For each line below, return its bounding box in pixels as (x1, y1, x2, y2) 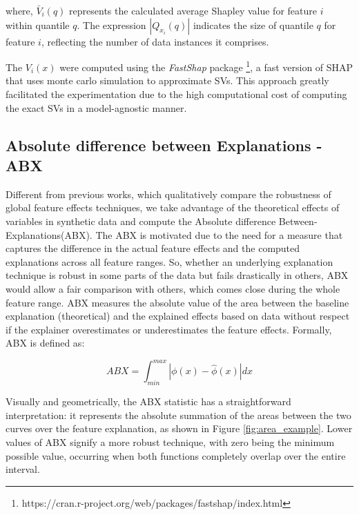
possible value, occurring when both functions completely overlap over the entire (6, 448, 346, 463)
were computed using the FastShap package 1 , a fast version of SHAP (59, 58, 353, 74)
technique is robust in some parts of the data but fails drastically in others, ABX (6, 268, 349, 282)
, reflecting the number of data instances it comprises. (41, 34, 269, 48)
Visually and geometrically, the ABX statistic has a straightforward (6, 394, 291, 409)
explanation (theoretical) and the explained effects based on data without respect (6, 309, 350, 323)
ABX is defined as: (6, 336, 85, 350)
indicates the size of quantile (193, 17, 313, 32)
